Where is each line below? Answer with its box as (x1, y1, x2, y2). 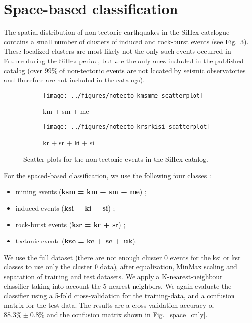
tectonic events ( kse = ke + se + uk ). (15, 236, 137, 246)
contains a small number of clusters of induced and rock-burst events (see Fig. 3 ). (4, 36, 249, 46)
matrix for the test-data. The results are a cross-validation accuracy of (4, 300, 214, 310)
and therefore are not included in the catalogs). (4, 75, 145, 85)
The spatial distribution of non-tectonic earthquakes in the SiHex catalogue (4, 27, 230, 37)
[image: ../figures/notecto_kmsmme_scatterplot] (43, 92, 204, 99)
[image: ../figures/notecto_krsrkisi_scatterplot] (43, 123, 211, 130)
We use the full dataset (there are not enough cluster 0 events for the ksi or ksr (4, 252, 241, 262)
